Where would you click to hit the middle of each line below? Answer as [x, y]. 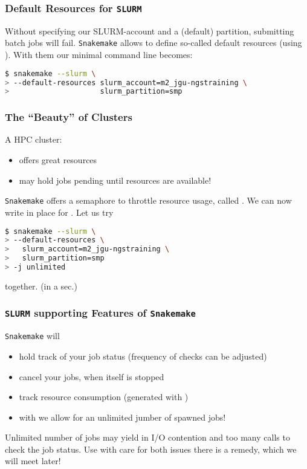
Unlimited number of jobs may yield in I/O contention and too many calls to [147, 437]
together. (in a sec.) [41, 286]
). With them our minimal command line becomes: [99, 55]
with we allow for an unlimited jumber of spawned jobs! [122, 417]
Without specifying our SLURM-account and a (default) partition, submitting [150, 31]
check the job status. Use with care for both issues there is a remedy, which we [151, 449]
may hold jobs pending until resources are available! [115, 180]
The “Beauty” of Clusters [69, 117]
